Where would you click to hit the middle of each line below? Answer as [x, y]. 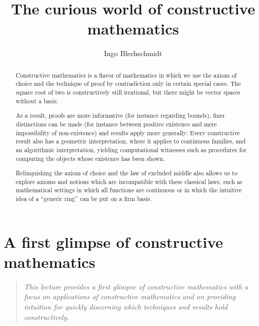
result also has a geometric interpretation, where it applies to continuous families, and [131, 141]
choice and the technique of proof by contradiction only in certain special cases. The [128, 84]
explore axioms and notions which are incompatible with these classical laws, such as [129, 181]
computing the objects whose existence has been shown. [90, 158]
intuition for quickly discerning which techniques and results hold [126, 306]
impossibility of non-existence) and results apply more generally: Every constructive [128, 132]
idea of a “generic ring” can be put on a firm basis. [84, 199]
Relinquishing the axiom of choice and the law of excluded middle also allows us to [126, 173]
